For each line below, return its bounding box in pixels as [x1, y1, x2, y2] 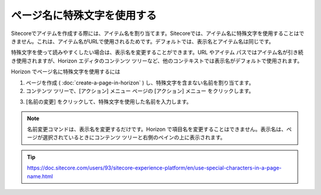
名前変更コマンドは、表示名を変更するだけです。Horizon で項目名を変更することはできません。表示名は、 [27, 125, 287, 133]
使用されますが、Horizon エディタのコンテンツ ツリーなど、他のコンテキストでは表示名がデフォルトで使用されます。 [15, 57, 303, 64]
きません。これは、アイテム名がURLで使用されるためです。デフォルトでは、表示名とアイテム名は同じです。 [11, 37, 275, 45]
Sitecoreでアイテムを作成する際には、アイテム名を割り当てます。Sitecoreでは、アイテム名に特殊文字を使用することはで [11, 30, 304, 37]
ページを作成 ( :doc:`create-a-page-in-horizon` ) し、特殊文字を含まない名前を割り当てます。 [26, 79, 254, 86]
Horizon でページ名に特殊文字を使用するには [11, 68, 121, 76]
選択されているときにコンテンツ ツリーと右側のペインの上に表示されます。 [42, 134, 226, 141]
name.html [27, 172, 53, 180]
